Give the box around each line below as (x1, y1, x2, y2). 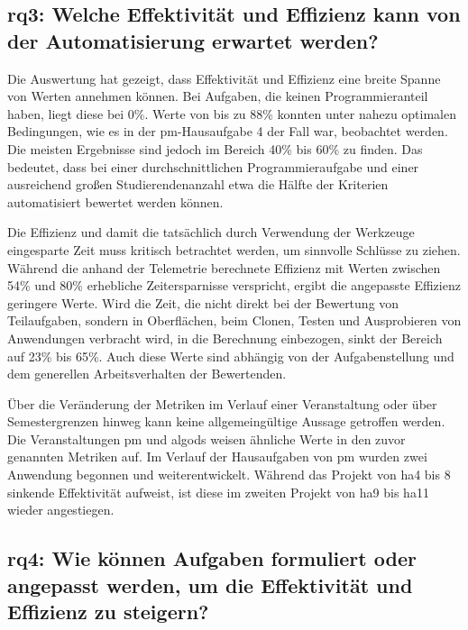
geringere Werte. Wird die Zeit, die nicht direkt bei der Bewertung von (7, 293, 399, 312)
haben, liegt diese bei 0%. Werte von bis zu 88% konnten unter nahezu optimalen (7, 104, 457, 123)
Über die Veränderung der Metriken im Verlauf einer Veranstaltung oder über (7, 394, 437, 413)
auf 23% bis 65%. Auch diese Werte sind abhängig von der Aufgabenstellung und (7, 346, 454, 365)
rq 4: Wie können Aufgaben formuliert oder (7, 544, 417, 572)
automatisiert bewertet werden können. (7, 192, 224, 211)
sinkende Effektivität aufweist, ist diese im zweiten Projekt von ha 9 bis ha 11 (7, 482, 429, 501)
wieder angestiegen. (7, 500, 115, 519)
